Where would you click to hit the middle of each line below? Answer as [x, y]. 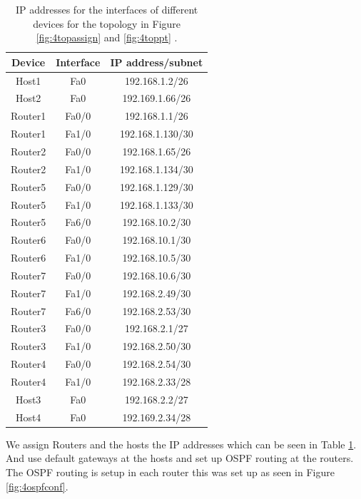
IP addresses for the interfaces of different [107, 9]
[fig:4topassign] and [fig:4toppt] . [107, 37]
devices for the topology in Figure [107, 23]
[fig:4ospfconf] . [37, 486]
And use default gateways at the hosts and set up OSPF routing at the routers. [180, 458]
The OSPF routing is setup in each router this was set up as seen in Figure [170, 472]
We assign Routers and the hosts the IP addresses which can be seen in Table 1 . [181, 444]
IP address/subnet [157, 62]
